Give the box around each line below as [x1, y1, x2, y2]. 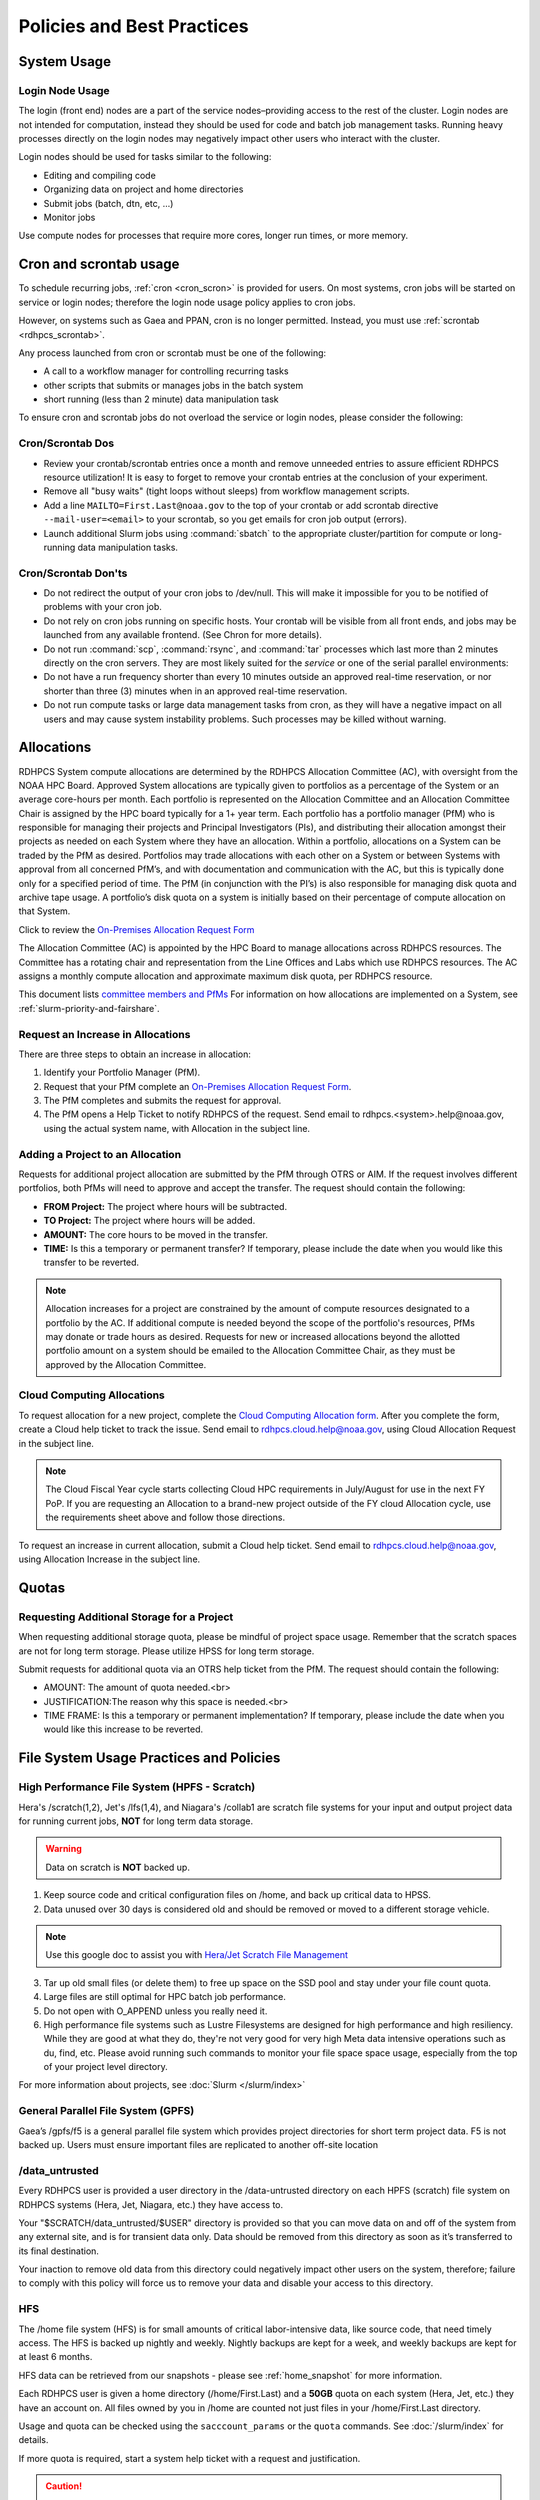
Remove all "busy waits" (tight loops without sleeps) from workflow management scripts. [43, 485, 410, 497]
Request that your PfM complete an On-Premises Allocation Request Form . [43, 1080, 352, 1092]
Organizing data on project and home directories [43, 183, 244, 195]
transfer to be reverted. [43, 1256, 140, 1269]
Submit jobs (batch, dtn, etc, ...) [43, 197, 174, 209]
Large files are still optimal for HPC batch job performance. [43, 1991, 287, 2003]
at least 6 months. [18, 2351, 93, 2363]
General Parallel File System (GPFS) [18, 2104, 195, 2118]
